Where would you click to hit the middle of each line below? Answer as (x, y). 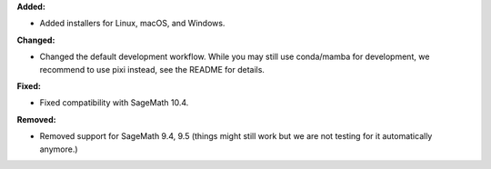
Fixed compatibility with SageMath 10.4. (114, 103)
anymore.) (59, 149)
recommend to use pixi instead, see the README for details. (152, 69)
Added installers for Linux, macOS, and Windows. (132, 24)
